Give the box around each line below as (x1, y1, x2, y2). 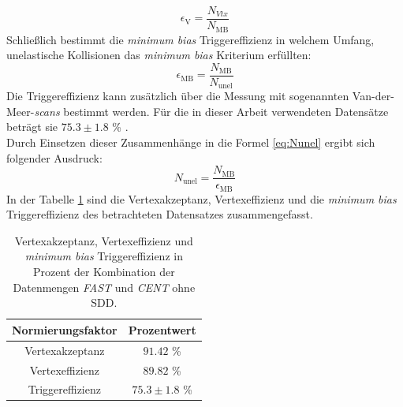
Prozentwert (128, 321, 196, 338)
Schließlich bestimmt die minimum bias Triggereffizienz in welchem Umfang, (6, 31, 375, 47)
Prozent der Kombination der (33, 263, 175, 280)
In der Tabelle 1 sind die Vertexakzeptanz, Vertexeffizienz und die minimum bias (6, 190, 397, 207)
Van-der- (352, 88, 394, 104)
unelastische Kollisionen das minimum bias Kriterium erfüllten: (6, 47, 312, 63)
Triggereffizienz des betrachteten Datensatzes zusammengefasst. (6, 206, 313, 222)
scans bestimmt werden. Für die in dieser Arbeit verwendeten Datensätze (34, 103, 389, 119)
